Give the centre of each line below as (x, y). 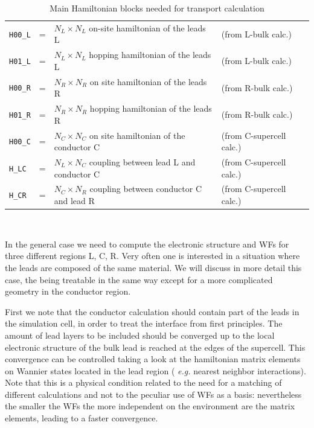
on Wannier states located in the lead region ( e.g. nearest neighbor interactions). (155, 370)
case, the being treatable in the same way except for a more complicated (139, 279)
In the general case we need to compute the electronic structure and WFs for (147, 244)
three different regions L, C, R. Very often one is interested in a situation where (152, 256)
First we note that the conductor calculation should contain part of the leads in (152, 311)
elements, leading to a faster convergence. (82, 418)
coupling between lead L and (142, 162)
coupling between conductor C (146, 189)
